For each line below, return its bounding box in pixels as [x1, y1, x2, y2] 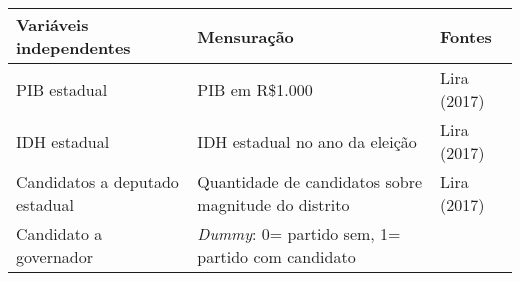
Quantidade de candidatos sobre [197, 170, 423, 193]
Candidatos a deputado [16, 170, 179, 193]
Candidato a [16, 222, 103, 245]
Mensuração [197, 24, 294, 48]
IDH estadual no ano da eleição [197, 129, 417, 153]
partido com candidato [197, 245, 356, 268]
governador [16, 245, 93, 268]
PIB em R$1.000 [197, 77, 313, 101]
